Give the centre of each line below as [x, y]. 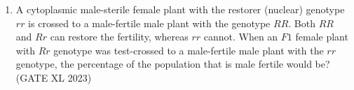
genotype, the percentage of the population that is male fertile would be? [173, 64]
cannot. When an [241, 37]
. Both [302, 23]
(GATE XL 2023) [54, 77]
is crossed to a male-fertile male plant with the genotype [149, 23]
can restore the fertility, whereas [119, 37]
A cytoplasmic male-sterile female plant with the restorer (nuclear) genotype [180, 9]
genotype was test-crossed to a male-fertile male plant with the [189, 50]
